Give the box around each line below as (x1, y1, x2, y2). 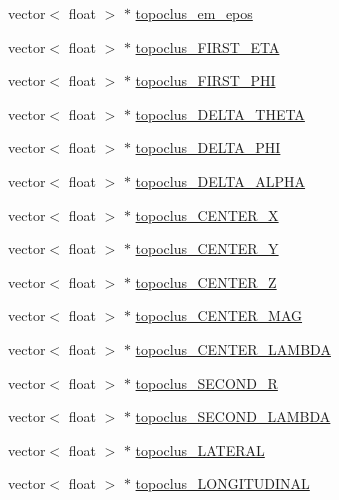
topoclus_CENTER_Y (135, 238, 279, 259)
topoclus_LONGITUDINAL (135, 473, 310, 494)
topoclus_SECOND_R (135, 372, 278, 393)
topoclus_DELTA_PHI (135, 137, 281, 158)
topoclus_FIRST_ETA (135, 36, 280, 57)
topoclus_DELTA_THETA (135, 103, 305, 124)
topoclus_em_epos (135, 3, 253, 23)
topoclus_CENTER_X (135, 204, 279, 225)
